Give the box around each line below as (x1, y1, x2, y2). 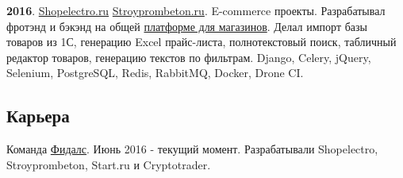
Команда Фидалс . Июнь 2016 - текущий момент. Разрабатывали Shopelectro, (6, 141, 378, 157)
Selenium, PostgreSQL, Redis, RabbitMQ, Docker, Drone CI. (6, 64, 304, 81)
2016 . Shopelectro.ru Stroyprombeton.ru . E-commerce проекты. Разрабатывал (6, 2, 386, 18)
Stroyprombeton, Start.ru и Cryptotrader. (6, 156, 211, 172)
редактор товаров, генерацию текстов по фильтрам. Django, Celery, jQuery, (6, 48, 371, 65)
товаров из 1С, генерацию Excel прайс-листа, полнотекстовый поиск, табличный (6, 33, 397, 50)
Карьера (6, 103, 70, 128)
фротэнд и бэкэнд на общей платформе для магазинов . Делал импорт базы (6, 17, 367, 34)
